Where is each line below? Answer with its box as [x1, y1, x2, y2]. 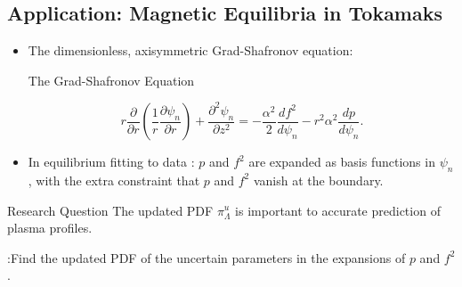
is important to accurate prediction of [235, 201, 441, 219]
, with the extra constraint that [28, 170, 200, 189]
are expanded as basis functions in [248, 152, 435, 171]
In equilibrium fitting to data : [28, 152, 195, 171]
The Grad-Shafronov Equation [28, 70, 195, 89]
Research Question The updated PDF [7, 201, 214, 219]
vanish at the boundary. [253, 170, 384, 189]
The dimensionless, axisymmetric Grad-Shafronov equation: [28, 41, 353, 60]
